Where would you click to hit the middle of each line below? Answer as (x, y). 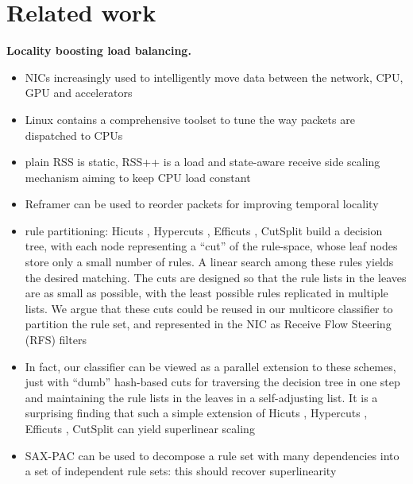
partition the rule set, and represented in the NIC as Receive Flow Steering (208, 324)
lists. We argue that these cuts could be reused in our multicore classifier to (209, 308)
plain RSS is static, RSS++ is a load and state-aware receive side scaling (203, 162)
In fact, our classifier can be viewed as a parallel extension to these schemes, (210, 366)
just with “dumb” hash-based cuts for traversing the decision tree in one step (212, 382)
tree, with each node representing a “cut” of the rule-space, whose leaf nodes (211, 246)
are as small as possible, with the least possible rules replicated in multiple (206, 293)
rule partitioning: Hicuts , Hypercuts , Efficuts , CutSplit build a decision (204, 230)
